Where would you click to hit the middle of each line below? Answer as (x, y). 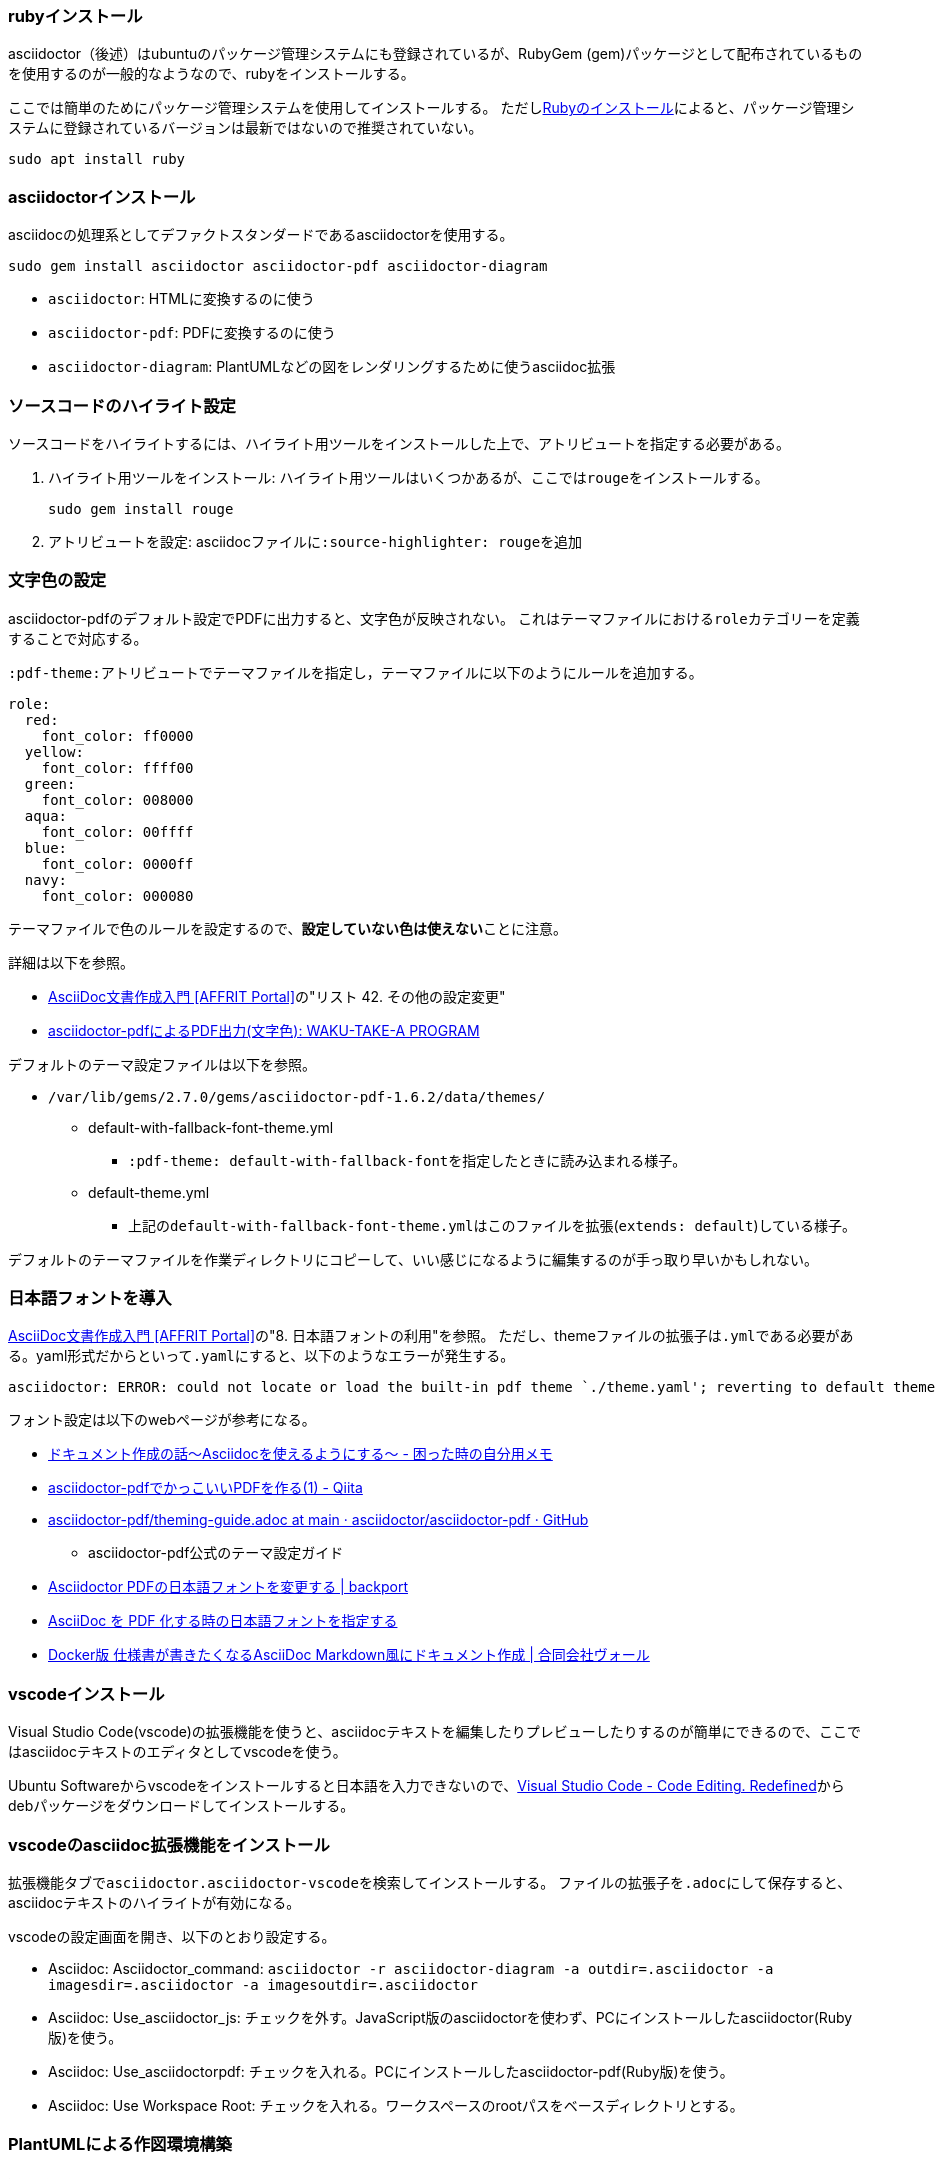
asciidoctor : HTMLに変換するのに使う (181, 299)
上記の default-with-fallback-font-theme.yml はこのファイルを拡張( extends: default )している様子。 (492, 1225)
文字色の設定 (57, 580)
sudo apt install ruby (97, 159)
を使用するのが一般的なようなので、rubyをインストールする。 (211, 74)
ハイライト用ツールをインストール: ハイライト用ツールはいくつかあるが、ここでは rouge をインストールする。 (408, 477)
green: (50, 783)
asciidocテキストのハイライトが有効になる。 (154, 1902)
